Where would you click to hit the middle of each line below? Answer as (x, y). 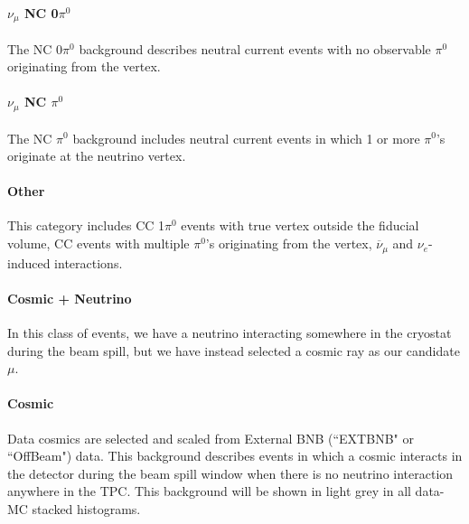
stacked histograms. (86, 508)
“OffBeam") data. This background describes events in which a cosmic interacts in (235, 456)
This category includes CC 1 (86, 225)
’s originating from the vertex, (289, 243)
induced (29, 262)
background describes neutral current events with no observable (255, 48)
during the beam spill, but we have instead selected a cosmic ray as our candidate (234, 350)
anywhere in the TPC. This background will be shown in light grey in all (209, 491)
